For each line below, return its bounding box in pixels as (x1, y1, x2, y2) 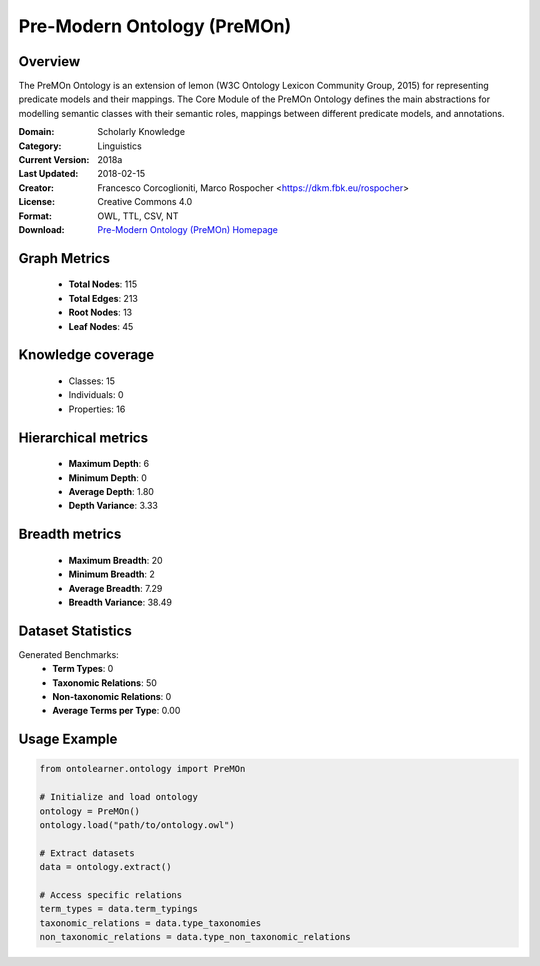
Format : (18, 210, 52, 222)
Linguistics (97, 140, 142, 152)
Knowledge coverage (18, 346, 155, 364)
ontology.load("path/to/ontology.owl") (39, 819, 235, 830)
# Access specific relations (39, 889, 183, 900)
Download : (18, 223, 65, 235)
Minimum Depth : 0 (68, 471, 147, 484)
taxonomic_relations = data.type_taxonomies (39, 917, 262, 929)
